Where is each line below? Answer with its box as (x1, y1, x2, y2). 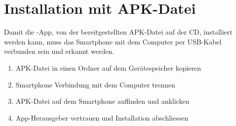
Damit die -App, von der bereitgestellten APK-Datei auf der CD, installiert (4, 27, 233, 37)
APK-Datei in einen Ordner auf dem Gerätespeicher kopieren (15, 62, 201, 73)
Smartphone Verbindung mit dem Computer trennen (15, 79, 175, 89)
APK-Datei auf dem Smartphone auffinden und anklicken (15, 96, 190, 106)
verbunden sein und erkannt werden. (4, 46, 115, 56)
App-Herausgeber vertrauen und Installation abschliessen (15, 112, 189, 123)
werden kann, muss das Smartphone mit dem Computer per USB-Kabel (4, 36, 222, 46)
